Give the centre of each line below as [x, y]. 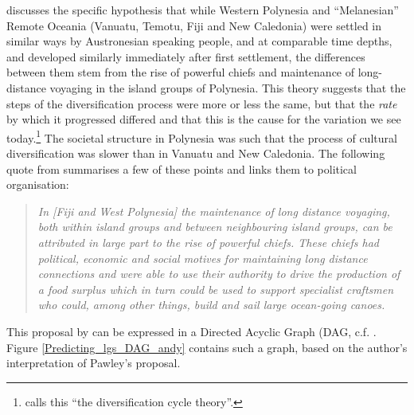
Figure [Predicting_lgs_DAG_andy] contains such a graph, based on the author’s [207, 347]
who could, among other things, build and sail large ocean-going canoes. [211, 305]
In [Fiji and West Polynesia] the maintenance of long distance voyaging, [214, 211]
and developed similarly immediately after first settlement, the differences [186, 56]
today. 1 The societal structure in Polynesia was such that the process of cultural [202, 136]
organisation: [38, 184]
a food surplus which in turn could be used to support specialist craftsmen [216, 289]
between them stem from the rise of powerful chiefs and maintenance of [181, 72]
